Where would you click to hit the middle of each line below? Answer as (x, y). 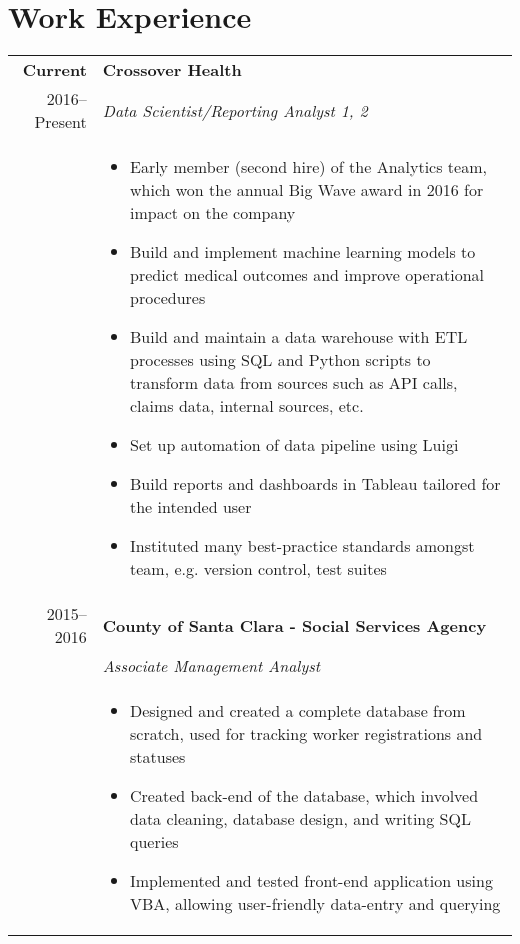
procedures (167, 298)
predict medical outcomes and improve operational (306, 275)
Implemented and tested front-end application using (311, 881)
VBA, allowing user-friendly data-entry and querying (315, 904)
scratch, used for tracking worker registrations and (306, 734)
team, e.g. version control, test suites (258, 569)
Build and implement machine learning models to (302, 252)
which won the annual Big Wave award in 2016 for (306, 190)
